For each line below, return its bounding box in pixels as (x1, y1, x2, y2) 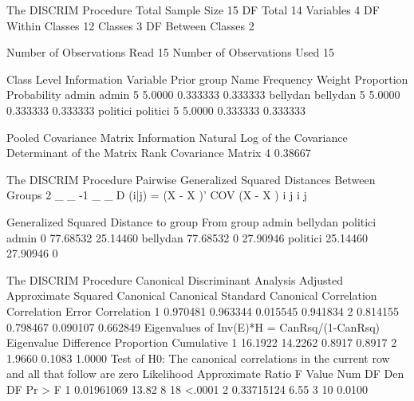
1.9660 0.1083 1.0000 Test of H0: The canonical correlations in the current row (6, 349, 390, 366)
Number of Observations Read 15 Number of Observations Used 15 (6, 44, 334, 61)
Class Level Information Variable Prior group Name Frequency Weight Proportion (6, 70, 408, 87)
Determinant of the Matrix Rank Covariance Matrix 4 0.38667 (6, 144, 311, 161)
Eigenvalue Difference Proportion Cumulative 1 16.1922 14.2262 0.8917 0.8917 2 (6, 334, 397, 351)
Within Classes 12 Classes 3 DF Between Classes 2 (6, 17, 254, 33)
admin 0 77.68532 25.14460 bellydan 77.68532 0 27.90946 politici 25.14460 (6, 229, 369, 246)
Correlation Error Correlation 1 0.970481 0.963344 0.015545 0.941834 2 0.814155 (6, 302, 400, 319)
